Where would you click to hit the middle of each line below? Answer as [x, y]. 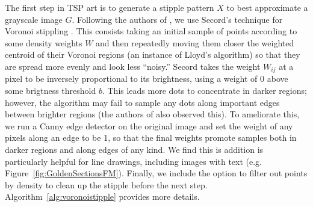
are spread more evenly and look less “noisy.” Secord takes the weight [133, 66]
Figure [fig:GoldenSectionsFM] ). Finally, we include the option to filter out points [156, 173]
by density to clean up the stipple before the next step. [106, 184]
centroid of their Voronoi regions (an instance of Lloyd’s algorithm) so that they [153, 54]
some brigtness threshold [51, 91]
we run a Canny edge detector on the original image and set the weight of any [149, 125]
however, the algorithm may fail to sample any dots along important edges [142, 102]
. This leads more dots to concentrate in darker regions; [204, 91]
